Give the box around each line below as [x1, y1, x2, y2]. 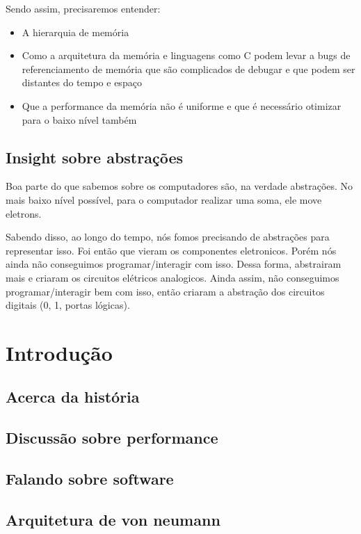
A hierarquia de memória [22, 24, 129, 39]
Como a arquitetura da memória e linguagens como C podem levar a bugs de [22, 48, 351, 63]
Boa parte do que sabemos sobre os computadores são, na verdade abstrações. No [6, 179, 353, 193]
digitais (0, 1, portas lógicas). [6, 298, 130, 312]
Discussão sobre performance [6, 427, 218, 448]
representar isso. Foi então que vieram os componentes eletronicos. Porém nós [6, 243, 337, 257]
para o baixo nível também [22, 112, 137, 127]
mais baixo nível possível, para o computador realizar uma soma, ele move [6, 192, 322, 207]
